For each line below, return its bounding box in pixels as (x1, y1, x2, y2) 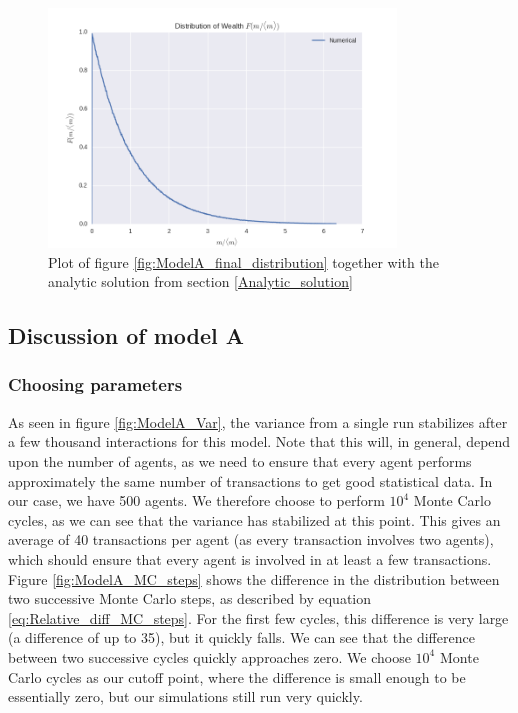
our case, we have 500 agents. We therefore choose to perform (8, 490, 385, 511)
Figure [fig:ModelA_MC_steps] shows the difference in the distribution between (8, 568, 500, 589)
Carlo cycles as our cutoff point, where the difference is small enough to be (8, 666, 466, 687)
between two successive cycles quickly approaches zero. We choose (8, 646, 411, 667)
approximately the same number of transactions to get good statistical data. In (8, 470, 493, 491)
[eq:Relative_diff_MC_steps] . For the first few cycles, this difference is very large (8, 607, 509, 628)
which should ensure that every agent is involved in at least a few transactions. (8, 548, 492, 569)
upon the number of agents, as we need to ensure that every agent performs (8, 450, 472, 471)
